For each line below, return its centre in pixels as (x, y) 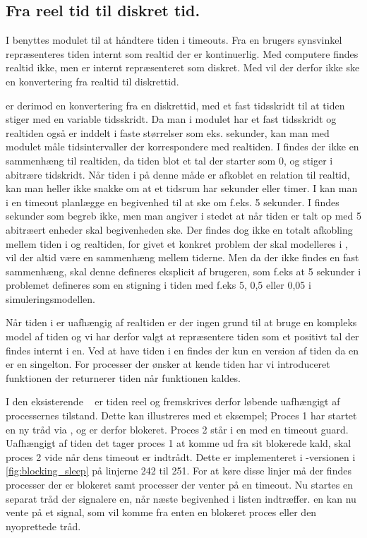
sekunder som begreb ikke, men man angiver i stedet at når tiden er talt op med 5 (183, 216)
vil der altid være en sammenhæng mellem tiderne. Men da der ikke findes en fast (182, 257)
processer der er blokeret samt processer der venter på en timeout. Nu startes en (180, 485)
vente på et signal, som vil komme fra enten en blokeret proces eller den (161, 512)
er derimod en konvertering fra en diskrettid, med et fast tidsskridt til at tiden (175, 105)
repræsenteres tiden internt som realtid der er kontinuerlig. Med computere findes (182, 53)
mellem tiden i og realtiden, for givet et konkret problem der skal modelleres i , (177, 243)
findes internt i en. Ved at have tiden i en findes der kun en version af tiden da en (182, 350)
